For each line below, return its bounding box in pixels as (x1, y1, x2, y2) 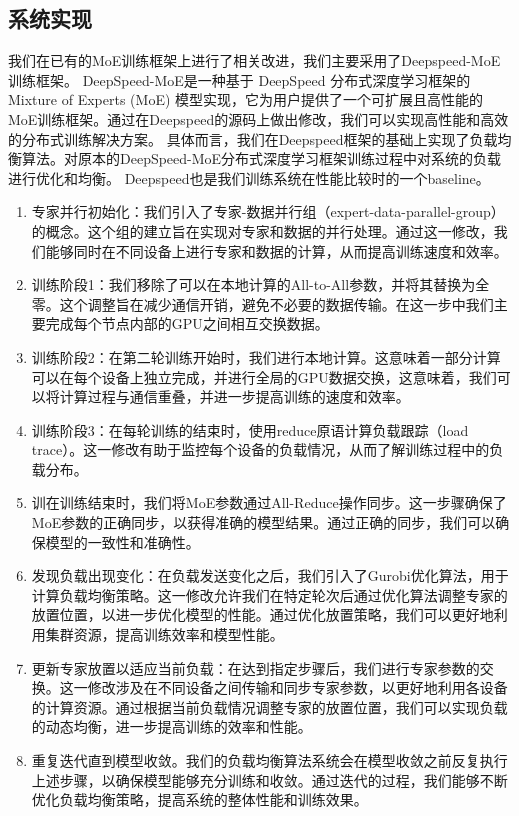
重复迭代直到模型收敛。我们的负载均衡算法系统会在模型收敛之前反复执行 (31, 750, 508, 771)
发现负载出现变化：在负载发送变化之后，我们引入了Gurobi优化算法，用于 (31, 565, 509, 586)
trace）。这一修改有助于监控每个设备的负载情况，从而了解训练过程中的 (31, 439, 490, 460)
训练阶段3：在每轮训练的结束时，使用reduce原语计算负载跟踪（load (31, 419, 469, 440)
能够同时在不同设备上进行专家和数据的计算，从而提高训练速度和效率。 (45, 240, 508, 261)
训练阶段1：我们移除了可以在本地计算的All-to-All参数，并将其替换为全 (31, 274, 490, 295)
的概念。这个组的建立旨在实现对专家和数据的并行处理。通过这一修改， (31, 220, 494, 241)
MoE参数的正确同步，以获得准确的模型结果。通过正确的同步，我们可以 (31, 512, 496, 533)
